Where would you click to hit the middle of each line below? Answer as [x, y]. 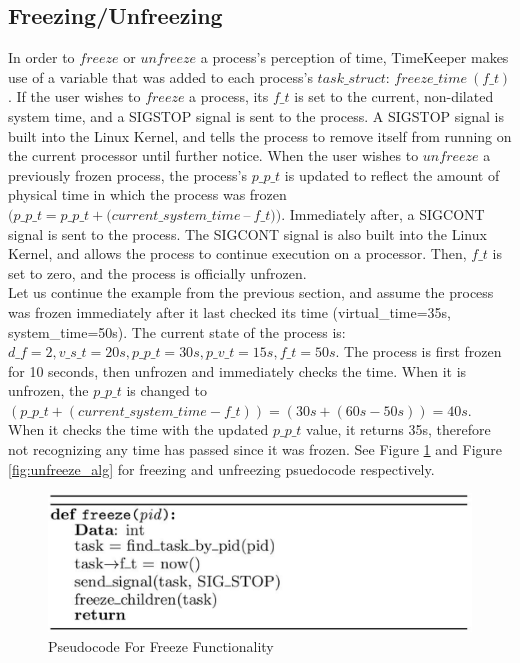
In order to [41, 57]
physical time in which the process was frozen [147, 194]
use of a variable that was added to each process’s [160, 76]
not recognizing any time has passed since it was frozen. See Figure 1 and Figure [255, 449]
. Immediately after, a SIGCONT [383, 213]
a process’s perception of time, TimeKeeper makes [354, 57]
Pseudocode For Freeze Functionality [161, 645]
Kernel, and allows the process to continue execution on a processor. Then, [237, 253]
